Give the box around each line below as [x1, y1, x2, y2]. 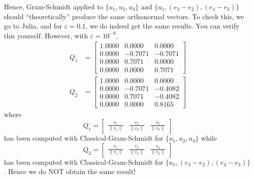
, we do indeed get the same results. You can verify [85, 21, 240, 31]
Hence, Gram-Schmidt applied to [4, 1, 103, 11]
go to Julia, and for [4, 21, 63, 31]
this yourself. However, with [4, 30, 88, 40]
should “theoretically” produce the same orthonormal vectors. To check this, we [4, 11, 244, 21]
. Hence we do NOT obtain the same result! [4, 166, 136, 177]
